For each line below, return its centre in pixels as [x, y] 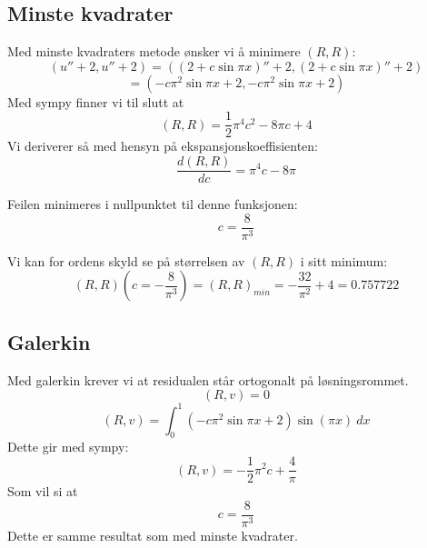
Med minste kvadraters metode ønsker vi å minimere [154, 51]
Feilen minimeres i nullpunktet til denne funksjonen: [153, 204]
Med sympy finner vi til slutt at [96, 101]
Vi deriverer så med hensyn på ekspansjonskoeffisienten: [163, 146]
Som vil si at [43, 491]
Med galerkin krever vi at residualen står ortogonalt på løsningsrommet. [208, 379]
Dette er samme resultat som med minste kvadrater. [153, 535]
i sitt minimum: [344, 260]
